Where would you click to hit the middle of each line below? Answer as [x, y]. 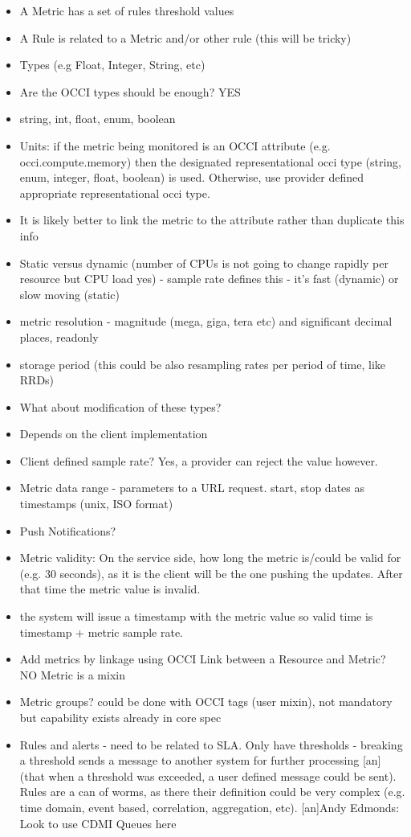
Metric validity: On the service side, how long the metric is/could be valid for [210, 558]
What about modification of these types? [120, 406]
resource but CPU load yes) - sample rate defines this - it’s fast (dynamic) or [209, 279]
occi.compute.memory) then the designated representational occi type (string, [211, 161]
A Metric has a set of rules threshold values [127, 10]
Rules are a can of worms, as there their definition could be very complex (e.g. [212, 792]
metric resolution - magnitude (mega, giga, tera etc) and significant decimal [206, 321]
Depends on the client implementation [114, 434]
